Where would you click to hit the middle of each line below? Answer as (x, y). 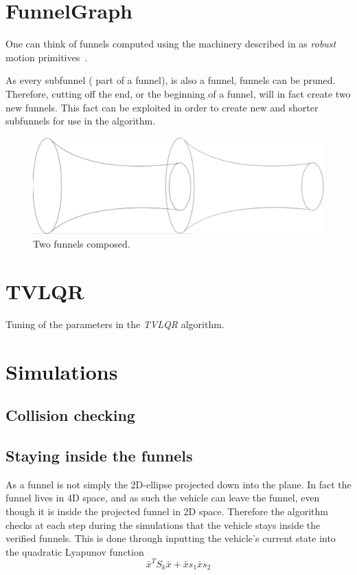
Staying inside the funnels (99, 455)
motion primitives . (47, 57)
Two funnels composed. (82, 244)
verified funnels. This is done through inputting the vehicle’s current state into (171, 538)
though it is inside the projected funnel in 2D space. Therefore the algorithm (167, 511)
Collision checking (70, 415)
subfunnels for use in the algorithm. (81, 121)
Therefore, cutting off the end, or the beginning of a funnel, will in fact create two (178, 93)
